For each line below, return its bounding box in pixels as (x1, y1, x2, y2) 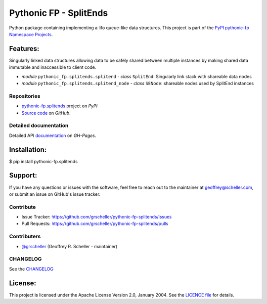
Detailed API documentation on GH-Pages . (9, 132, 96, 138)
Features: (9, 44, 40, 53)
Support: (9, 171, 37, 180)
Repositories (9, 92, 41, 99)
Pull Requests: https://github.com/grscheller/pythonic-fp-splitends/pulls (21, 220, 169, 227)
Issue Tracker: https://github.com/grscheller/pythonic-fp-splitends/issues (21, 214, 172, 220)
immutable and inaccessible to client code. (9, 64, 96, 70)
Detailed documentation (9, 122, 69, 129)
